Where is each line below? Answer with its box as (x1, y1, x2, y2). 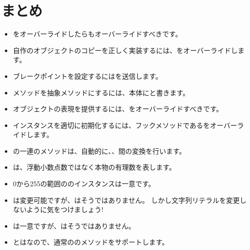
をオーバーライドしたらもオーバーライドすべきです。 (13, 29, 182, 39)
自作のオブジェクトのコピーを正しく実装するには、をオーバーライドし (13, 45, 238, 55)
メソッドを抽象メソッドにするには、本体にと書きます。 (13, 87, 190, 97)
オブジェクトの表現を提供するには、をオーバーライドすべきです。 (13, 104, 223, 114)
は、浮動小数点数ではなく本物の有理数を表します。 (13, 162, 176, 172)
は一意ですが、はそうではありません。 (13, 220, 136, 231)
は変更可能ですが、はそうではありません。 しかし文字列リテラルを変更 (13, 195, 240, 205)
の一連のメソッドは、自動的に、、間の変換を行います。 (13, 145, 186, 156)
